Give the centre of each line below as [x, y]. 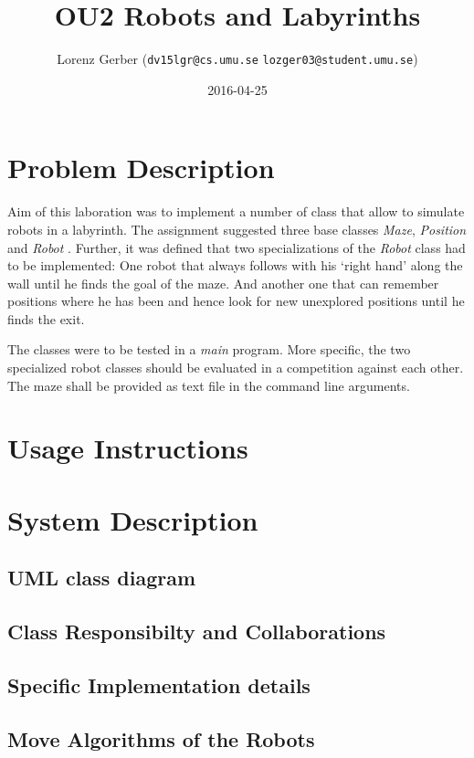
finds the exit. [46, 318]
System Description [133, 519]
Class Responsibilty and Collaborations [197, 632]
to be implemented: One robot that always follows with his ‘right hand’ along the [235, 265]
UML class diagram [102, 578]
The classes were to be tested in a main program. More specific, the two [209, 349]
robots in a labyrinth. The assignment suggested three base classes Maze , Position [237, 229]
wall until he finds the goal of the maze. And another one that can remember [223, 283]
